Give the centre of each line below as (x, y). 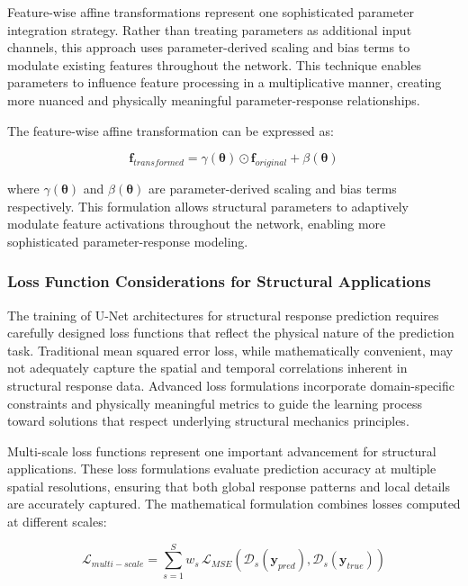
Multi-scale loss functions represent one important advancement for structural (222, 451)
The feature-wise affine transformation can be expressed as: (171, 130)
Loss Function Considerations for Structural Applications (219, 281)
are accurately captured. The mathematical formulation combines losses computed (234, 504)
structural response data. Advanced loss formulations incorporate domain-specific (231, 385)
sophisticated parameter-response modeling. (128, 241)
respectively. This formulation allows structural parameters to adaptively (208, 206)
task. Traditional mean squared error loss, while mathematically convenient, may (230, 350)
